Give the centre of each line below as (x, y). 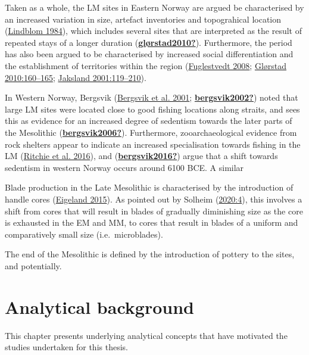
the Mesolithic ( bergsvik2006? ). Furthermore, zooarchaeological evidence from (151, 132)
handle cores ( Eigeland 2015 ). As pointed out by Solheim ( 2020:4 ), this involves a (154, 199)
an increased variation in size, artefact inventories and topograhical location (143, 19)
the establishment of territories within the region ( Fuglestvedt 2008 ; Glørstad (146, 65)
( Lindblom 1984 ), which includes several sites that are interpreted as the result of (154, 31)
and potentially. (33, 265)
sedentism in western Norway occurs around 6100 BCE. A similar (124, 167)
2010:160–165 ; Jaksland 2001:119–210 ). (76, 77)
